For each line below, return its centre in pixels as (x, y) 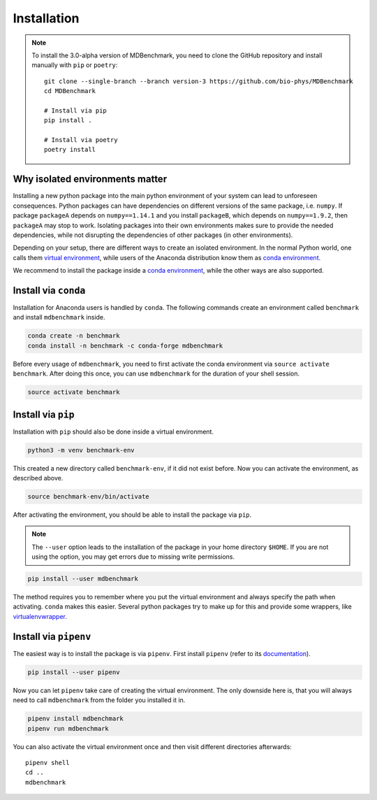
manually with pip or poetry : (75, 65)
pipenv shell (47, 763)
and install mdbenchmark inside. (59, 317)
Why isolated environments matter (90, 179)
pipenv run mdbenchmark (68, 728)
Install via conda (49, 290)
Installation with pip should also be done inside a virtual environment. (113, 431)
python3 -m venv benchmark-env (81, 450)
